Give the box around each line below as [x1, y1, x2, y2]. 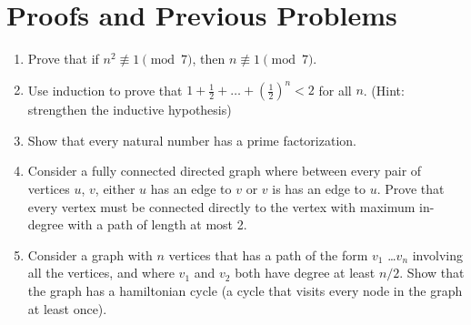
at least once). [27, 299, 107, 318]
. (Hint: [363, 80, 405, 99]
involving [412, 245, 463, 264]
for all [318, 80, 352, 99]
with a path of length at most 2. [67, 215, 247, 234]
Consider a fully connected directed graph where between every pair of [27, 161, 422, 180]
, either [95, 179, 135, 198]
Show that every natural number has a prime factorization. [27, 130, 356, 149]
